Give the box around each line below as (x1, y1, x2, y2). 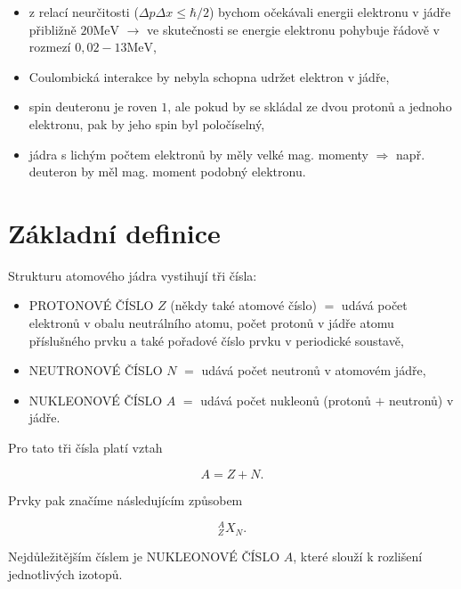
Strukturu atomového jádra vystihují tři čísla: (8, 266, 257, 284)
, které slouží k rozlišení (293, 547, 423, 566)
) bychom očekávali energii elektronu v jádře (208, 3, 451, 20)
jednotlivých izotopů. (8, 565, 123, 584)
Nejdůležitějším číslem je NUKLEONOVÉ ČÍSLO (8, 547, 280, 566)
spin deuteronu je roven (28, 97, 158, 116)
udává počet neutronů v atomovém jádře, (201, 361, 426, 380)
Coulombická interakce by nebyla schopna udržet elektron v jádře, (28, 67, 390, 86)
